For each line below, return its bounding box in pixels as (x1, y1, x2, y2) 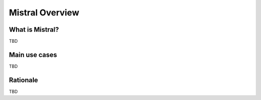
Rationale (9, 76, 38, 84)
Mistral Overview (9, 7, 79, 18)
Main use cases (9, 50, 58, 59)
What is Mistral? (9, 25, 59, 34)
